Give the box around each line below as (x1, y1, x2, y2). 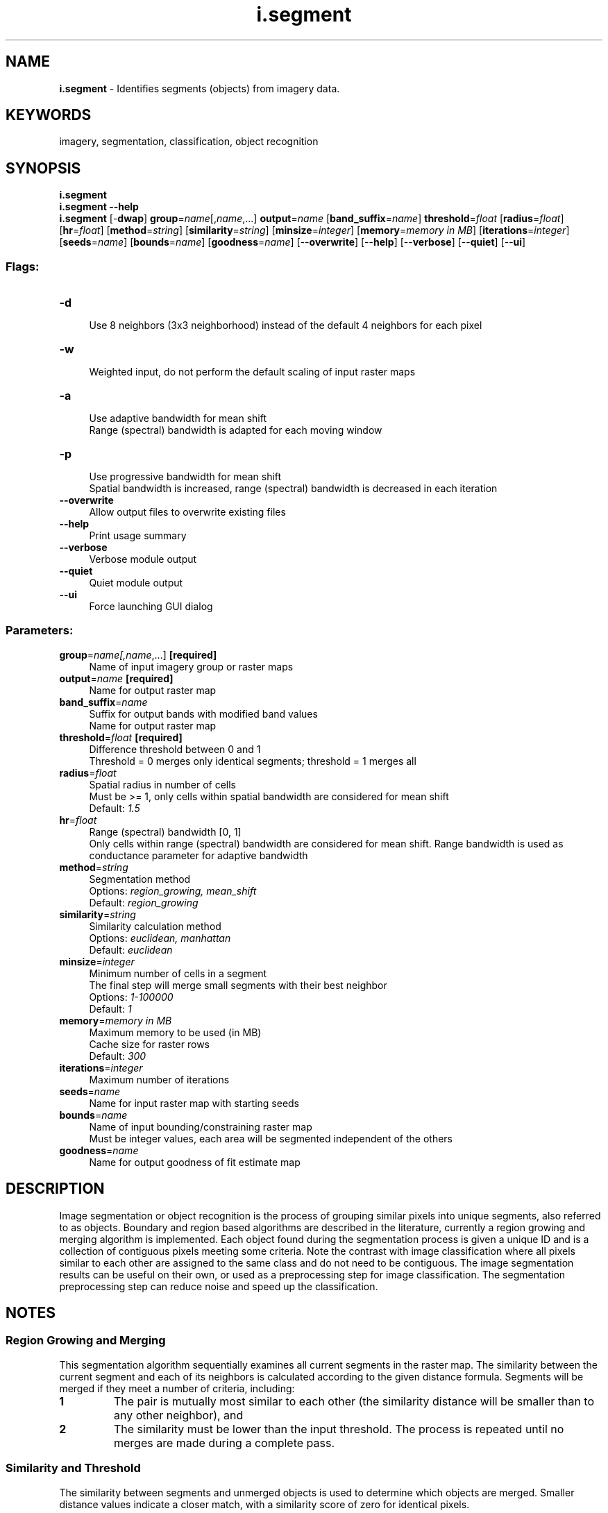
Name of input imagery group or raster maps (89, 660, 294, 673)
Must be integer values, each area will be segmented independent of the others (89, 1132, 453, 1144)
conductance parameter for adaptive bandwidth (89, 849, 308, 861)
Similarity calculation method (89, 920, 221, 932)
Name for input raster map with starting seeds (89, 1097, 300, 1109)
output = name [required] (59, 672, 174, 684)
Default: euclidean (89, 943, 173, 956)
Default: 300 (89, 1049, 146, 1062)
